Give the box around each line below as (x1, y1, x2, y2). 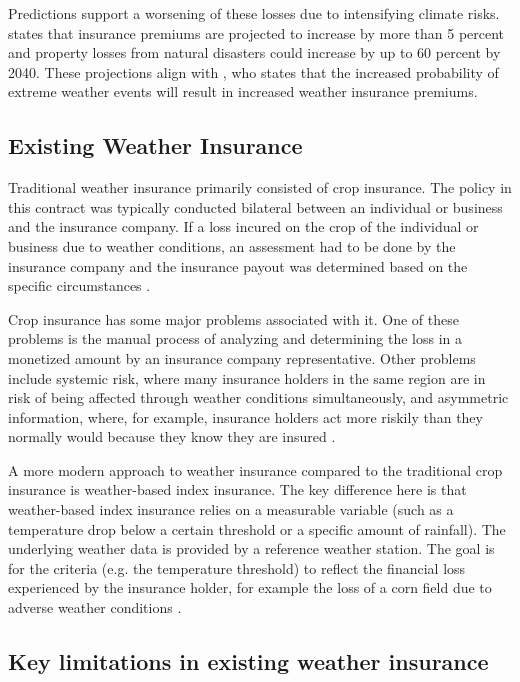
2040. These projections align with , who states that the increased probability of (8, 61, 499, 82)
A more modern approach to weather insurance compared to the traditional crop (8, 459, 503, 480)
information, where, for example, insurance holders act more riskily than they (8, 406, 483, 427)
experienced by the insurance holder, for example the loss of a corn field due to (8, 577, 492, 598)
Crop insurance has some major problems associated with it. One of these (8, 308, 459, 329)
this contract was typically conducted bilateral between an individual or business (8, 196, 503, 217)
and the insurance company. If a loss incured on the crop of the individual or (8, 216, 479, 237)
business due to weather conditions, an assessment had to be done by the (8, 235, 456, 256)
